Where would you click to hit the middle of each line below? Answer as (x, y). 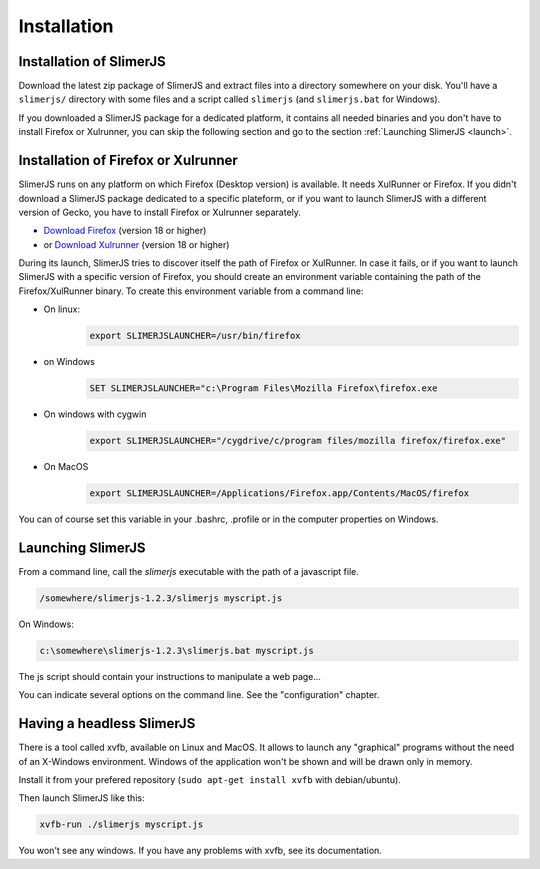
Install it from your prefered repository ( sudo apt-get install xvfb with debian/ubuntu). (210, 780)
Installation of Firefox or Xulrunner (128, 160)
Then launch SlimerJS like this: (81, 798)
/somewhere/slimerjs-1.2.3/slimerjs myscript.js (161, 598)
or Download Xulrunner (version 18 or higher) (136, 244)
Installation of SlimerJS (92, 61)
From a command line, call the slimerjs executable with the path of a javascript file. (189, 572)
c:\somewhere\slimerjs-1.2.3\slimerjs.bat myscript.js (176, 650)
